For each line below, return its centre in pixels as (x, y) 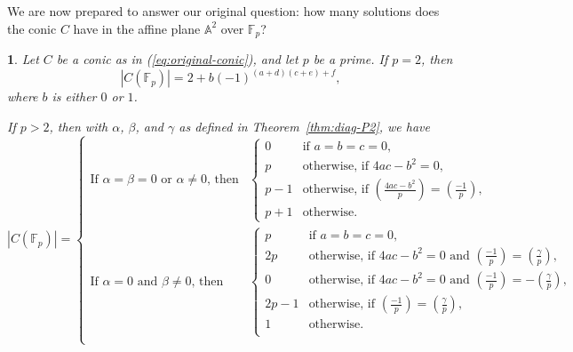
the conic (32, 28)
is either (74, 96)
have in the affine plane (137, 28)
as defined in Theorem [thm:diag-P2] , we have (304, 126)
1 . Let (23, 59)
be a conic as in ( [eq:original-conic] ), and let (177, 59)
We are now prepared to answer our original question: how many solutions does (223, 11)
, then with (79, 126)
